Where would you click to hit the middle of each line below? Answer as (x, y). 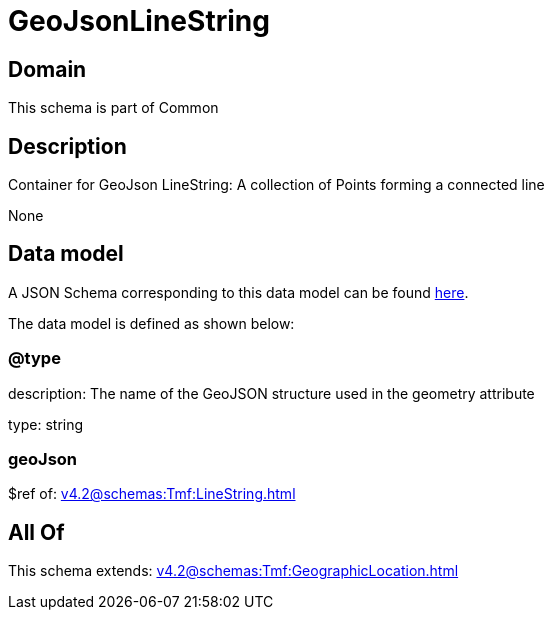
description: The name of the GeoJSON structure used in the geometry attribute (271, 393)
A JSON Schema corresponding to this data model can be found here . (238, 292)
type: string (46, 424)
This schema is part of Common (113, 108)
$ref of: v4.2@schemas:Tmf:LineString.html (152, 494)
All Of (36, 532)
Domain (47, 69)
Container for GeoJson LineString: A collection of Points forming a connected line (276, 185)
